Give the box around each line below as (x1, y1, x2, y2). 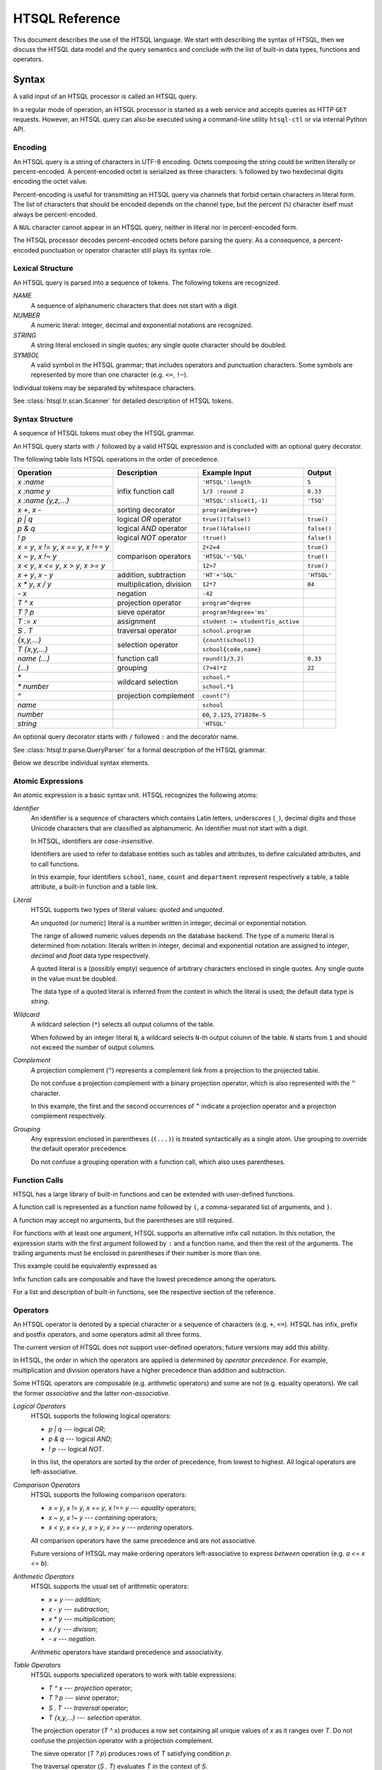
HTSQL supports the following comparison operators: (30, 1490, 187, 1499)
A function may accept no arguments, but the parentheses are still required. (13, 1216, 234, 1224)
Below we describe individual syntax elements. (13, 758, 150, 767)
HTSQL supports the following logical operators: (30, 1412, 172, 1420)
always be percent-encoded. (13, 210, 98, 219)
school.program (202, 627, 251, 634)
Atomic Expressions (13, 776, 84, 786)
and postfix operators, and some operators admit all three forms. (13, 1330, 202, 1338)
